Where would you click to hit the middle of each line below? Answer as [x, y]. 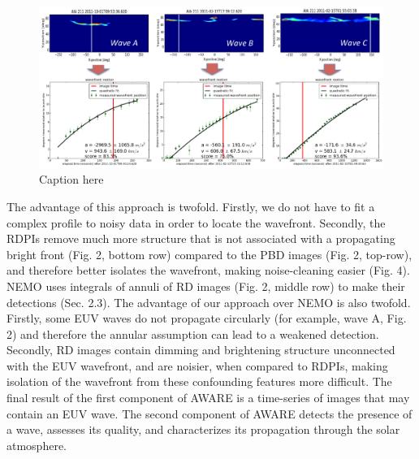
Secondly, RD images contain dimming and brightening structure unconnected [201, 350]
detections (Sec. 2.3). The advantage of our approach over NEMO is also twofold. [209, 302]
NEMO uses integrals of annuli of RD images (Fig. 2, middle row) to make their [206, 286]
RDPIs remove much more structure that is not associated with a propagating [201, 238]
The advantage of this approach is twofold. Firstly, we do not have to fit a [191, 206]
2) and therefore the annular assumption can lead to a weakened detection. [193, 333]
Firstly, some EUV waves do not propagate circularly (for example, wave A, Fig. [207, 318]
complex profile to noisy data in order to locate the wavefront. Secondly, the [196, 222]
